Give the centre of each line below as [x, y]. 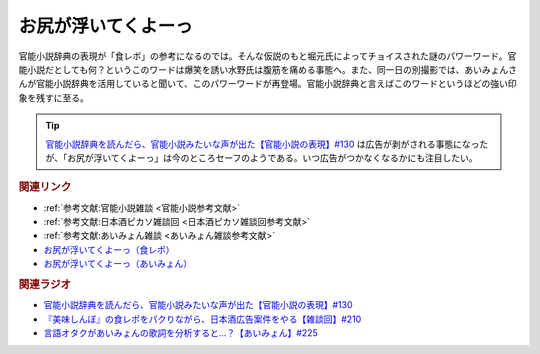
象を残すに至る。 [53, 97]
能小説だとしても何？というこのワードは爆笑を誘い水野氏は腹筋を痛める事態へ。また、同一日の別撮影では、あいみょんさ [267, 69]
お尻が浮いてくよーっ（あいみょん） [118, 264]
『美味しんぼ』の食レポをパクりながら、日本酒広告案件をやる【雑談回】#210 [202, 319]
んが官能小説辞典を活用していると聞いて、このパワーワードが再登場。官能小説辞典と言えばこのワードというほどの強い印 [267, 84]
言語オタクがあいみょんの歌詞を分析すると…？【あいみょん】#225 [181, 332]
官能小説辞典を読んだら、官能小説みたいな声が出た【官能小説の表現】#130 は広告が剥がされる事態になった [267, 144]
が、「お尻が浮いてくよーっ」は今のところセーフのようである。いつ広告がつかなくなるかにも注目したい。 [261, 157]
